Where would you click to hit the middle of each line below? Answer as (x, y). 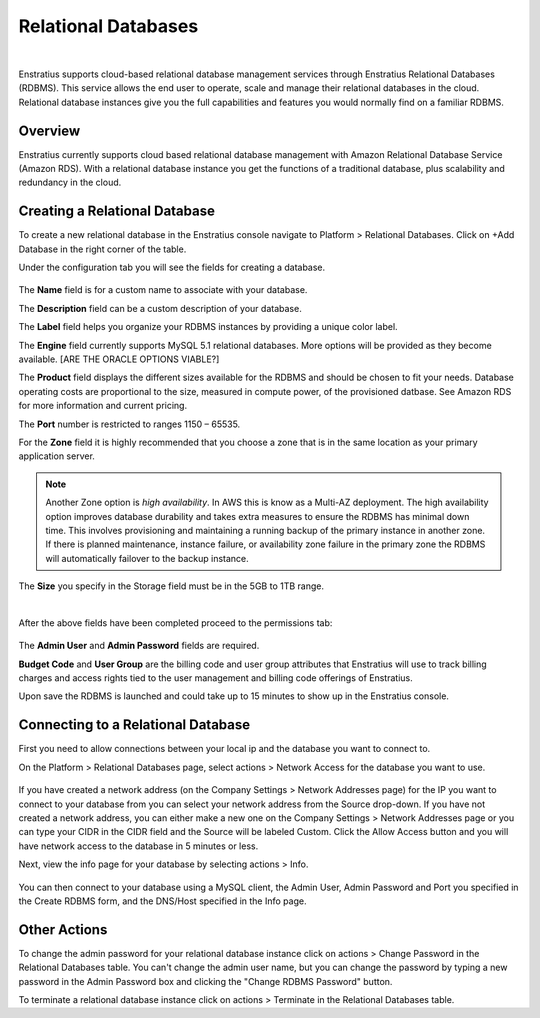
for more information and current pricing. (103, 406)
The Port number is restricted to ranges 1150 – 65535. (129, 424)
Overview (49, 130)
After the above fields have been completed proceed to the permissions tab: (175, 622)
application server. (56, 456)
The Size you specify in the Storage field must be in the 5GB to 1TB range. (171, 586)
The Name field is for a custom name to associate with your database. (163, 290)
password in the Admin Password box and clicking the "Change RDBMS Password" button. (205, 981)
